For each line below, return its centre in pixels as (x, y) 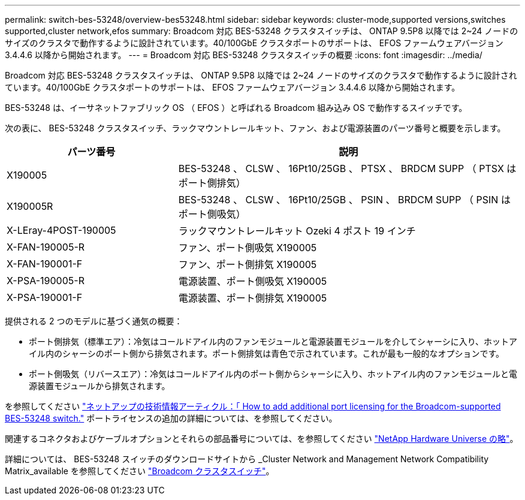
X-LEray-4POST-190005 (61, 230)
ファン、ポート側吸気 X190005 (248, 248)
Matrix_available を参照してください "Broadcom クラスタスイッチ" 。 (140, 471)
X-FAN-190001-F (45, 264)
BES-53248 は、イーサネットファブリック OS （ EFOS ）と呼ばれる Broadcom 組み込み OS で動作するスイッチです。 (236, 108)
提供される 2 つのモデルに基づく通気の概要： (94, 321)
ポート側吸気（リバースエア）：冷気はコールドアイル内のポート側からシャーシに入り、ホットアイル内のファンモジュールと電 (273, 374)
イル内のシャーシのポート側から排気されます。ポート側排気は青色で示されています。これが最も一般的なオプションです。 (267, 353)
